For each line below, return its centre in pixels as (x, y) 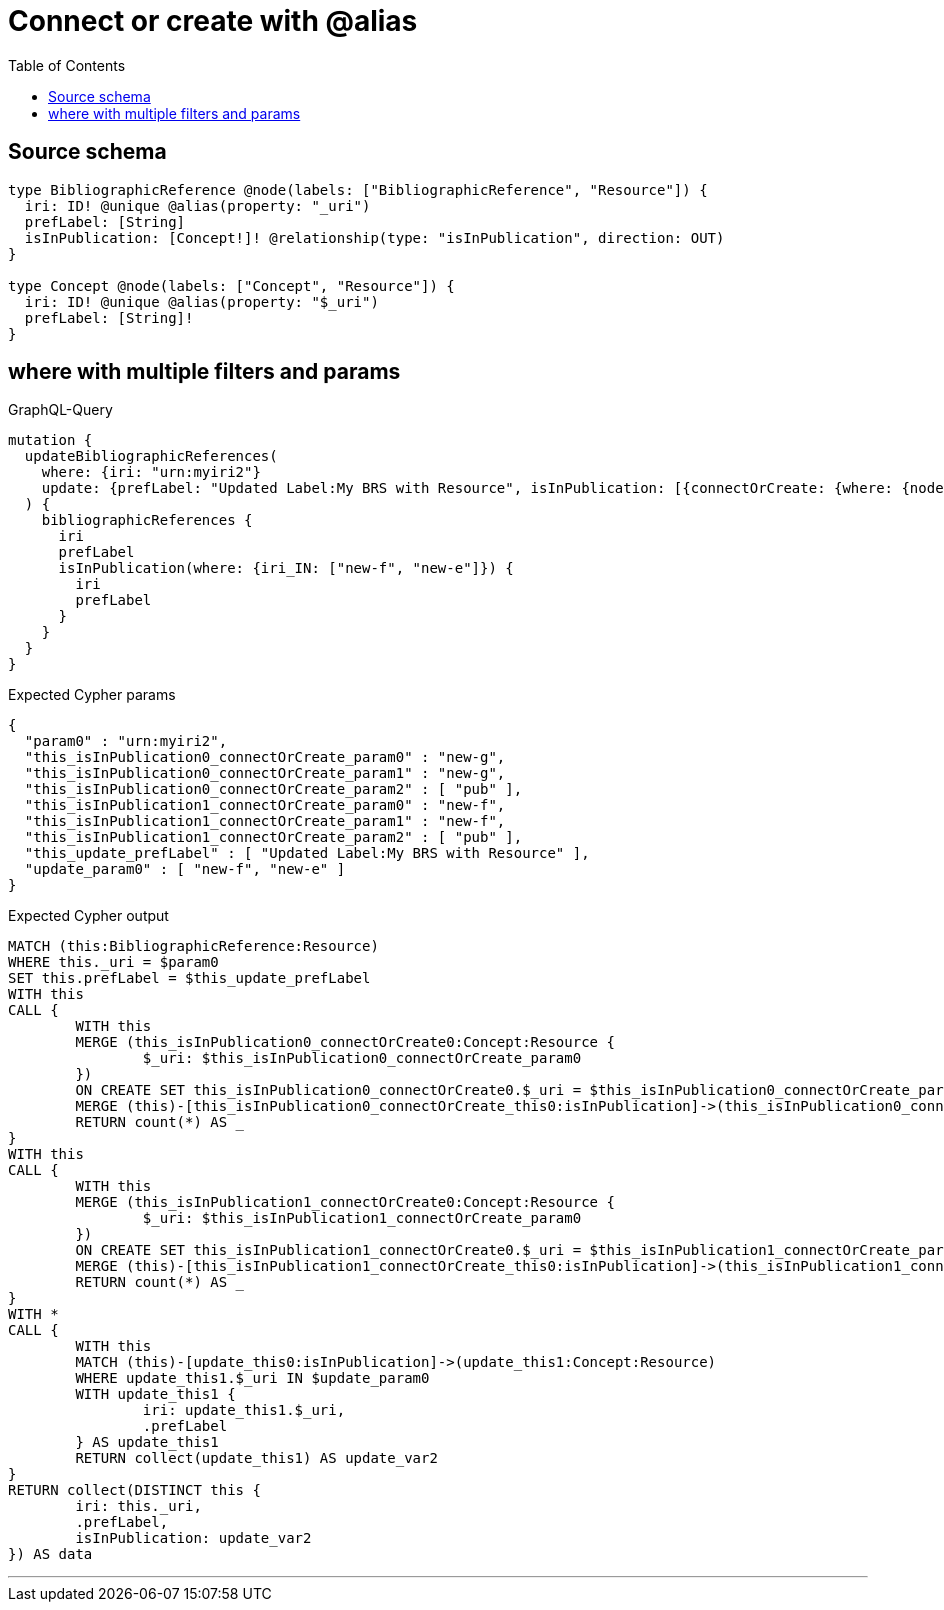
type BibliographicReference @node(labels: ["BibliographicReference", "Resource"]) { (358, 189)
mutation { (50, 440)
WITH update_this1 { (155, 1394)
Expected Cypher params (92, 695)
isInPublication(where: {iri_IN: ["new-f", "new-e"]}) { (286, 568)
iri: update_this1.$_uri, (244, 1410)
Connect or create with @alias (213, 21)
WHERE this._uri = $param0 (113, 962)
